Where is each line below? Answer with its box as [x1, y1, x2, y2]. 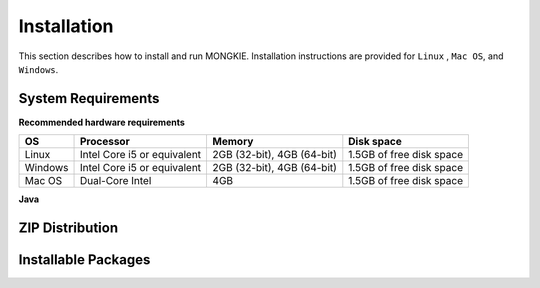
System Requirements [18, 90, 160, 107]
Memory [212, 135, 254, 149]
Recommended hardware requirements [18, 116, 185, 128]
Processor [79, 135, 130, 149]
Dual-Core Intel [79, 174, 152, 188]
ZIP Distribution [18, 220, 119, 237]
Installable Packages [18, 251, 151, 269]
